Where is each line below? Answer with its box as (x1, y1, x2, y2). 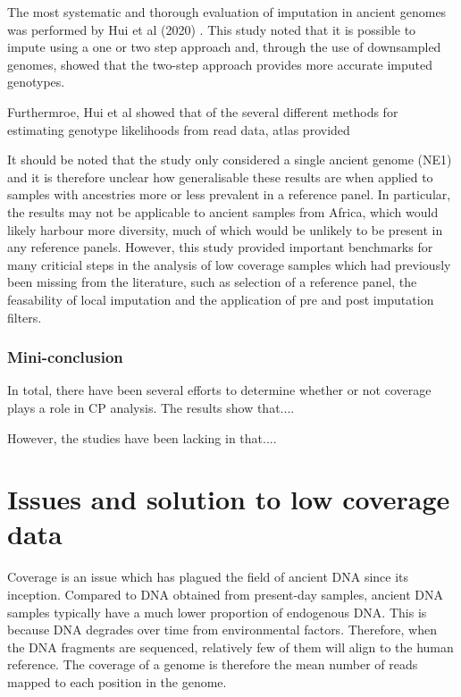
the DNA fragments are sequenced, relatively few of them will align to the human (7, 637, 454, 656)
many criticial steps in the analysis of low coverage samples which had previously (7, 255, 451, 273)
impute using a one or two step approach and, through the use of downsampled (7, 38, 441, 56)
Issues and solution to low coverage (7, 481, 450, 517)
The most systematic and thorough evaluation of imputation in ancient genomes (7, 3, 447, 21)
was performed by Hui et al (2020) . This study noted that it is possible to (7, 20, 416, 38)
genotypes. (7, 72, 65, 91)
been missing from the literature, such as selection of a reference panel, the (7, 273, 417, 291)
